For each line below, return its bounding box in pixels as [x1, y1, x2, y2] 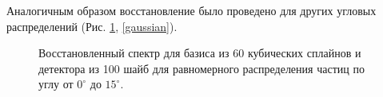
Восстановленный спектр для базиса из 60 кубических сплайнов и [38, 45, 361, 61]
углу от [38, 76, 74, 92]
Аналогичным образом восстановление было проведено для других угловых [6, 2, 377, 18]
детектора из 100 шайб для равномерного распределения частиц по [38, 60, 365, 76]
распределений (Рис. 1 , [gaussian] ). [6, 17, 178, 34]
